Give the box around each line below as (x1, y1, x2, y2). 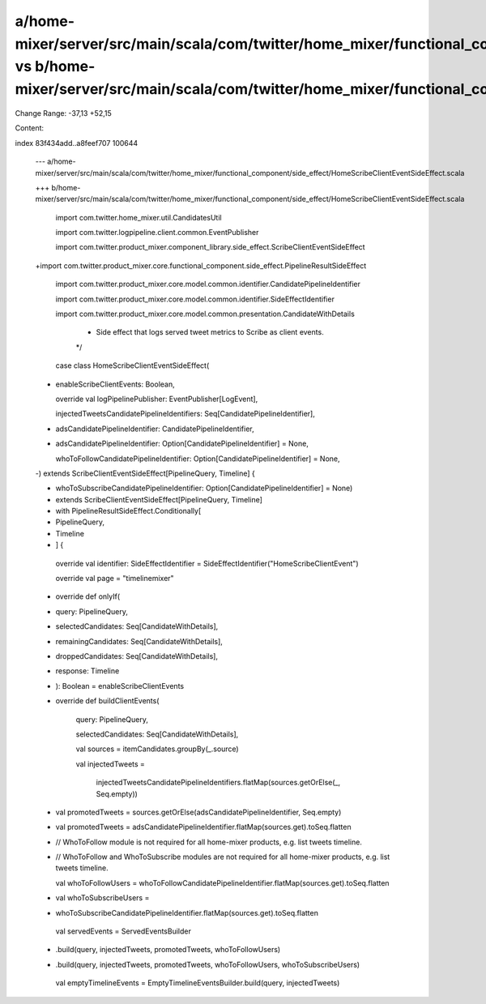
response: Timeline (55, 666, 120, 676)
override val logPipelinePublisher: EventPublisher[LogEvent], (55, 394, 258, 404)
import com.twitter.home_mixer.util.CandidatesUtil (55, 212, 222, 222)
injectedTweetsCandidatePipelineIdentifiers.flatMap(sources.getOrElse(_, (96, 778, 341, 788)
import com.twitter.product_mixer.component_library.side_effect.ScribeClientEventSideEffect (55, 242, 365, 252)
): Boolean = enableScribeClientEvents (55, 681, 185, 690)
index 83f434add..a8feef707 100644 (15, 138, 139, 147)
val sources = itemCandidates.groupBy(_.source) (75, 744, 239, 754)
